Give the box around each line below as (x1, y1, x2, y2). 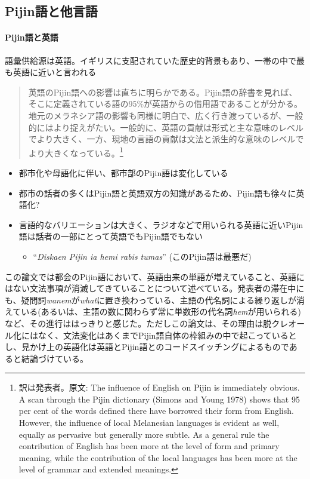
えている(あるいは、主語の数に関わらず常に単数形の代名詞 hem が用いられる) (5, 305, 301, 318)
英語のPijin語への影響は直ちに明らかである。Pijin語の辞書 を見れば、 (28, 85, 297, 98)
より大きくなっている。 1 (28, 145, 123, 159)
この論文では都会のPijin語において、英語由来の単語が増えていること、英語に (5, 270, 305, 283)
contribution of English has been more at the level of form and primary (18, 440, 280, 452)
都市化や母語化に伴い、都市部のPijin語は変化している (18, 166, 228, 179)
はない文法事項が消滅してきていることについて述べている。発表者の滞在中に (5, 282, 305, 294)
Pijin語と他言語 (5, 2, 98, 20)
